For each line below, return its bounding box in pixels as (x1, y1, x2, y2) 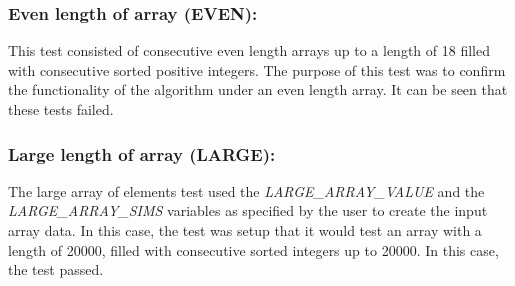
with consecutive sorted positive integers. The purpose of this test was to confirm (8, 59, 506, 80)
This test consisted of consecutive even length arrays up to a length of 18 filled (8, 40, 490, 61)
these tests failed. (8, 99, 114, 119)
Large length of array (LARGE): (8, 141, 276, 166)
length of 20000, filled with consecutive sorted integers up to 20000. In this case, (8, 239, 499, 260)
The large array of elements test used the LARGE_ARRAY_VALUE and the (8, 180, 485, 201)
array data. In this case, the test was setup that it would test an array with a (8, 220, 482, 240)
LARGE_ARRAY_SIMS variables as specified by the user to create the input (8, 200, 488, 221)
